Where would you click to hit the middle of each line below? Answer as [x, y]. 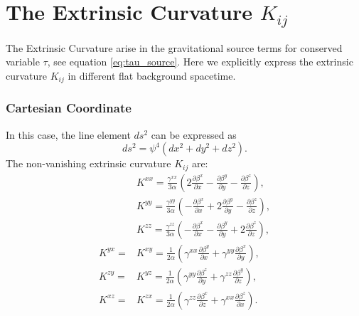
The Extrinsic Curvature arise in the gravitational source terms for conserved [174, 47]
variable [23, 62]
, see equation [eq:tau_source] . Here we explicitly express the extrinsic [200, 62]
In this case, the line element [68, 134]
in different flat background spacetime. [152, 76]
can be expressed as [194, 134]
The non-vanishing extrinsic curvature [89, 163]
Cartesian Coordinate [69, 108]
